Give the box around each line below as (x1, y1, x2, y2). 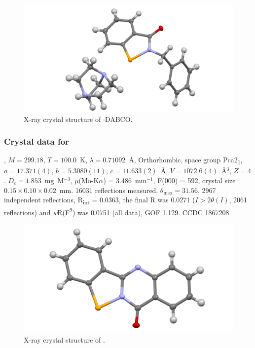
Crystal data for (4, 135, 69, 147)
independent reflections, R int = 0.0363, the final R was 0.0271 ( (4, 194, 195, 206)
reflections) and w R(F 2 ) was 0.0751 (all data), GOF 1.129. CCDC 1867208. (4, 206, 231, 217)
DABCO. (105, 114, 133, 124)
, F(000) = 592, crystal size (153, 175, 236, 185)
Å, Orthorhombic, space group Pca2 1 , (129, 155, 243, 166)
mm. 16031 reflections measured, (59, 185, 158, 195)
